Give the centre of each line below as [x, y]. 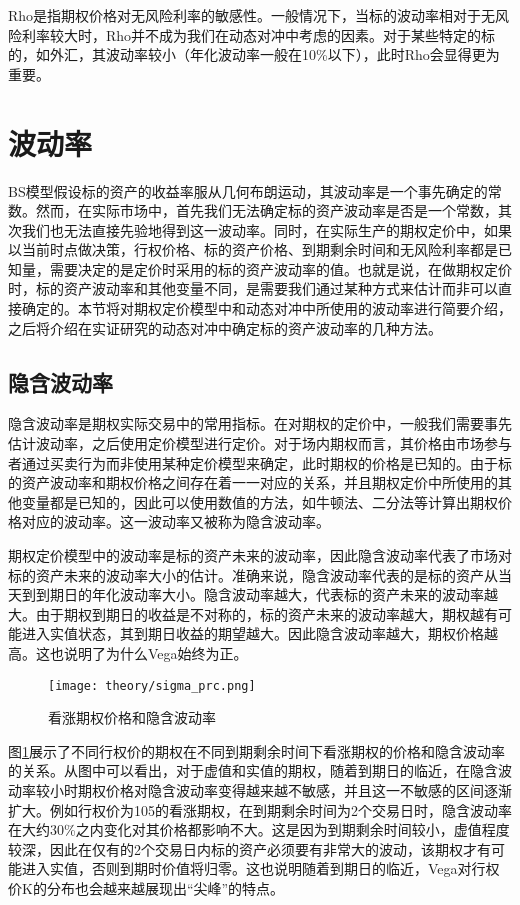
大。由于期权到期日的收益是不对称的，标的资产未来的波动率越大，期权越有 [253, 613]
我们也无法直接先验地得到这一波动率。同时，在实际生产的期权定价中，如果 [266, 229]
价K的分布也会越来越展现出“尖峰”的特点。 [146, 887]
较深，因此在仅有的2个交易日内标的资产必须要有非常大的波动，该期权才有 [249, 848]
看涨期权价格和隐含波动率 [132, 717]
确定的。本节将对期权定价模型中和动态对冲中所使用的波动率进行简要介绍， [266, 308]
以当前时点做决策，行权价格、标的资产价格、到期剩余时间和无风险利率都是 [253, 249]
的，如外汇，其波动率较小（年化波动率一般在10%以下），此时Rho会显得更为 [254, 54]
